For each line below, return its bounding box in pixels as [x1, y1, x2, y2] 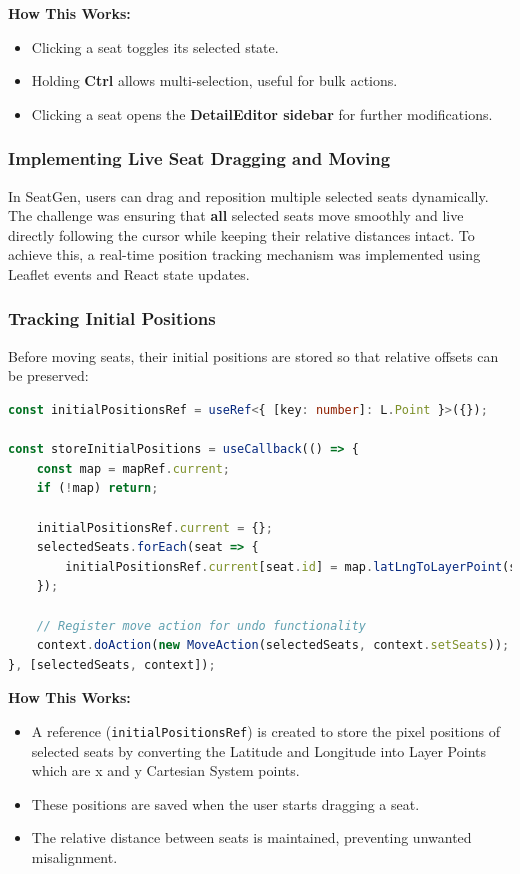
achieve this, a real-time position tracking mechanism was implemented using [8, 244, 481, 265]
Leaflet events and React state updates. [8, 263, 250, 284]
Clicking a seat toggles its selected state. [31, 36, 279, 57]
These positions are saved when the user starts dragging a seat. [31, 793, 420, 814]
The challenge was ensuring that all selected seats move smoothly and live [8, 205, 464, 226]
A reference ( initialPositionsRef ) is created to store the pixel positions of [31, 720, 500, 741]
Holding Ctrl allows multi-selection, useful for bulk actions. [31, 70, 398, 91]
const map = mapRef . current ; [36, 461, 230, 476]
